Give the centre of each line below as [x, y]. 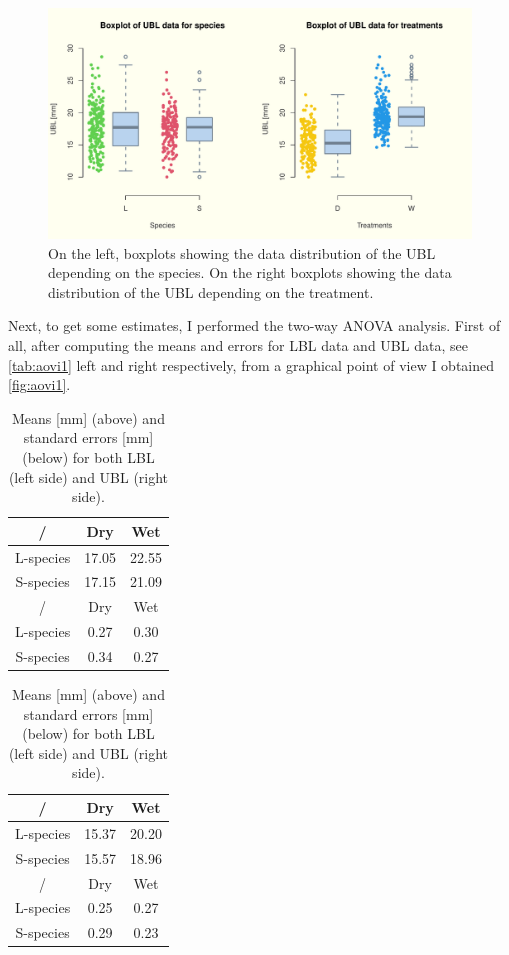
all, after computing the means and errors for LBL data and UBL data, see [238, 345]
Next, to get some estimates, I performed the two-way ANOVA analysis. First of [254, 325]
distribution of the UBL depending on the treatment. [211, 291]
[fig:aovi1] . [39, 384]
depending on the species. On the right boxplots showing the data [250, 272]
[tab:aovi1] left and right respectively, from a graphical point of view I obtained [251, 364]
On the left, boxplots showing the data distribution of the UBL [242, 252]
